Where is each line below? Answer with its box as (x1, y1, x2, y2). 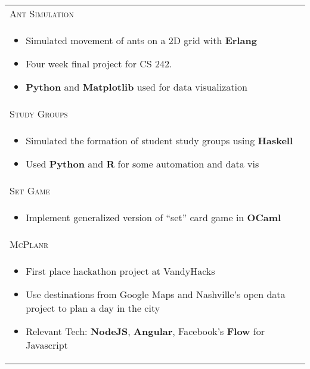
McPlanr (10, 237, 48, 251)
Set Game (10, 184, 51, 197)
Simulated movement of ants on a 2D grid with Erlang (26, 33, 257, 47)
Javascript (26, 338, 68, 352)
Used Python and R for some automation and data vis (26, 157, 259, 170)
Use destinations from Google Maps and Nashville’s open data (26, 287, 286, 301)
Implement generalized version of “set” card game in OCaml (26, 210, 281, 224)
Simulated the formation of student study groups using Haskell (26, 134, 293, 147)
